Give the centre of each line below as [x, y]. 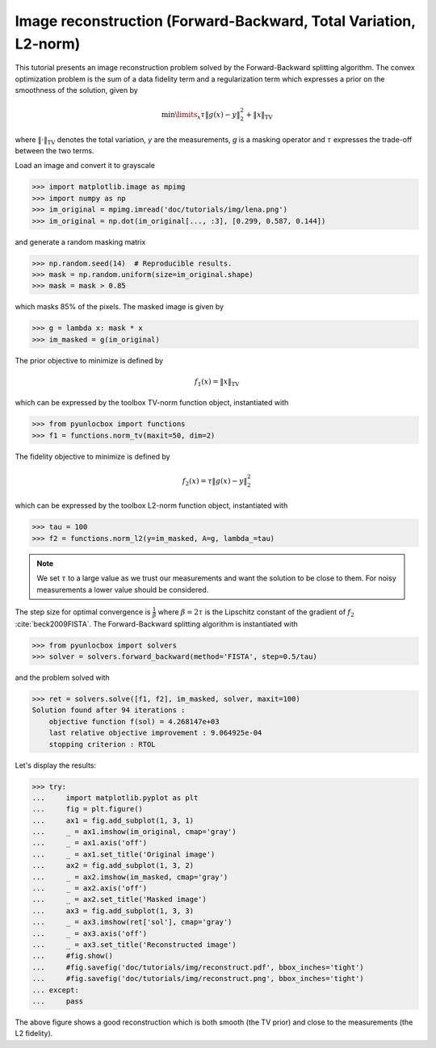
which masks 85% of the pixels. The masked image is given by [119, 307]
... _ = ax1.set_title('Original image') [124, 854]
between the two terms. [55, 151]
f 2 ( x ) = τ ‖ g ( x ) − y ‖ [215, 482]
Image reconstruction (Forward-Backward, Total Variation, [215, 21]
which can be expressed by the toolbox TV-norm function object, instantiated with [152, 403]
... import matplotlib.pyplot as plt [115, 798]
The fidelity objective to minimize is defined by [92, 456]
